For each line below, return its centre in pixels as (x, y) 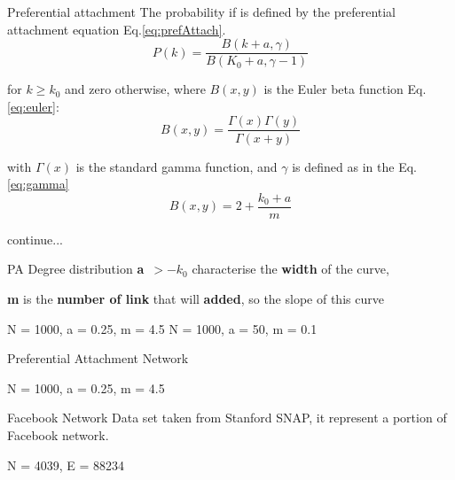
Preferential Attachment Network (98, 358)
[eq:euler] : (33, 106)
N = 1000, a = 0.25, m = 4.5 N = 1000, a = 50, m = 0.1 (162, 328)
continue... (35, 239)
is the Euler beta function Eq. (345, 89)
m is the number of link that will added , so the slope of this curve (196, 298)
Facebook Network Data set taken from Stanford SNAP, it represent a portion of (227, 418)
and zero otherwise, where (135, 89)
